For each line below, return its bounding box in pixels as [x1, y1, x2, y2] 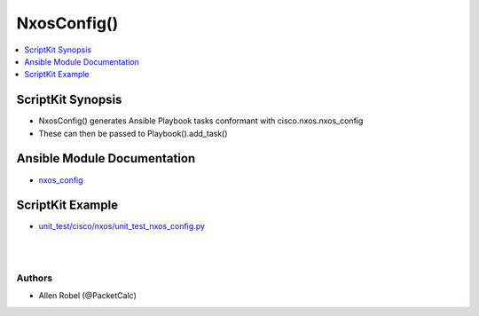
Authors [16, 272, 53, 284]
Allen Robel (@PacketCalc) [38, 290, 137, 301]
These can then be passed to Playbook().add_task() [38, 128, 228, 138]
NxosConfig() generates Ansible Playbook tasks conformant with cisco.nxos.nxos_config [38, 115, 364, 126]
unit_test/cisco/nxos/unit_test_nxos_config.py [38, 221, 206, 232]
